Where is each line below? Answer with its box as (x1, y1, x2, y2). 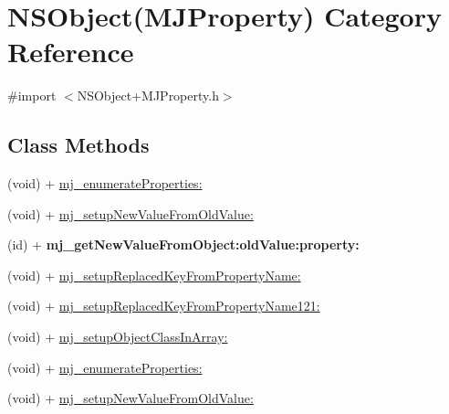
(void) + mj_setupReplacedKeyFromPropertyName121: (7, 296, 320, 315)
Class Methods (7, 131, 150, 159)
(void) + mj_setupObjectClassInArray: (7, 327, 228, 346)
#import (7, 86, 57, 105)
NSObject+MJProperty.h (77, 86, 219, 105)
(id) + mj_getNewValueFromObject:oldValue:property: (7, 235, 360, 254)
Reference (7, 33, 134, 70)
